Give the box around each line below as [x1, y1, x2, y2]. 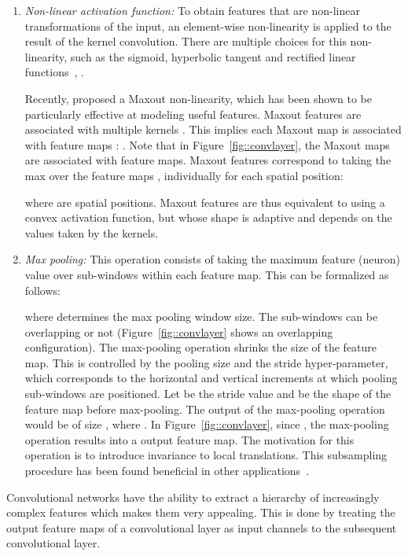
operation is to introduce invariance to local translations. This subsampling [24, 447, 388, 463]
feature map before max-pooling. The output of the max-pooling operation [24, 400, 385, 417]
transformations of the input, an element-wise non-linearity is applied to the [24, 17, 391, 34]
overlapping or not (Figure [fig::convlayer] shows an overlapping [24, 323, 333, 340]
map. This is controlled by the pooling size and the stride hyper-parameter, [24, 354, 388, 370]
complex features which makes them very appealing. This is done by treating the [6, 504, 395, 521]
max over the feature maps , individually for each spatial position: [24, 167, 344, 183]
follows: [24, 282, 61, 298]
